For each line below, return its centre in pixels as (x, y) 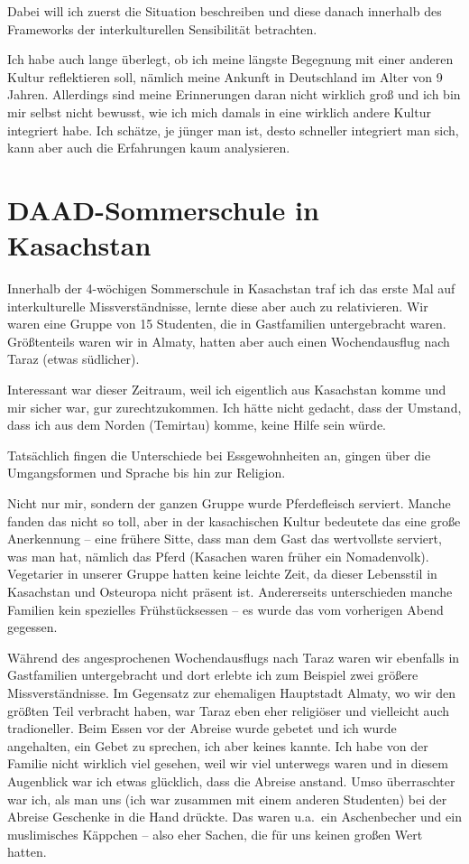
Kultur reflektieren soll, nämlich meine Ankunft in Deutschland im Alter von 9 (225, 76)
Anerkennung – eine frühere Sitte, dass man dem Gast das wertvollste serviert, (225, 539)
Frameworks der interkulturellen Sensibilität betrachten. (162, 28)
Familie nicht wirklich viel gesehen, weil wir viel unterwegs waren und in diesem (228, 763)
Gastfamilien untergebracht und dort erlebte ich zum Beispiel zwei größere (213, 675)
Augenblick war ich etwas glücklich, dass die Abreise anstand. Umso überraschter (231, 780)
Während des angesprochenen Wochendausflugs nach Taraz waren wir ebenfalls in (234, 657)
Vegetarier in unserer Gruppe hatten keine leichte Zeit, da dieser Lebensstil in (222, 574)
